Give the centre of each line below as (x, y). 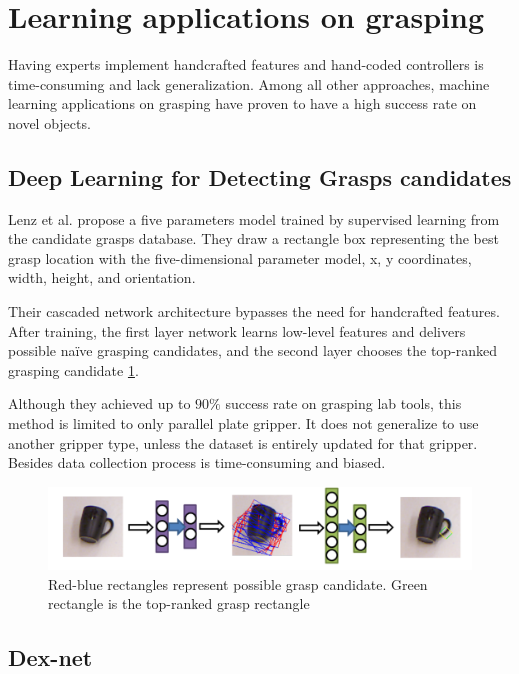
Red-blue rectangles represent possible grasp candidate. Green (238, 583)
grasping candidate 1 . (73, 369)
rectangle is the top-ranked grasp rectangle (179, 603)
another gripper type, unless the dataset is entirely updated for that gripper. (243, 442)
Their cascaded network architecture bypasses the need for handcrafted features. (254, 311)
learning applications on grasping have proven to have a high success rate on (242, 103)
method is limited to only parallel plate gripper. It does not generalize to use (243, 423)
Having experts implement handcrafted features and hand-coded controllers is (246, 64)
